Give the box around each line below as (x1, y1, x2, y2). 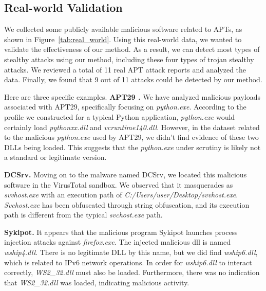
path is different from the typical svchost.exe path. (4, 209, 163, 220)
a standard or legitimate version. (4, 152, 107, 162)
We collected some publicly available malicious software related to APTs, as (4, 24, 242, 34)
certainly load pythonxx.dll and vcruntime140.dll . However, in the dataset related (4, 121, 260, 132)
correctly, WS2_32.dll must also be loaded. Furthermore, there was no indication (4, 267, 260, 278)
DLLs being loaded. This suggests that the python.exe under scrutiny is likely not (4, 141, 261, 152)
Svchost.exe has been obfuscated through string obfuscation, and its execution (4, 199, 250, 210)
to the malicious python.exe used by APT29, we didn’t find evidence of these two (4, 132, 259, 142)
